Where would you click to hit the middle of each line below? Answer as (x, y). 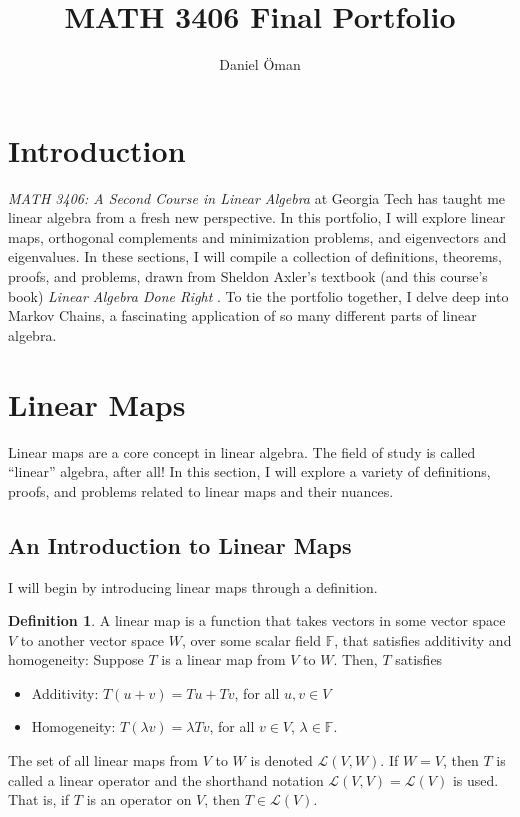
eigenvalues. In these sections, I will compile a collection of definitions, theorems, (255, 256)
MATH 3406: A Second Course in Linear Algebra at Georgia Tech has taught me (257, 197)
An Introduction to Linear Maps (180, 544)
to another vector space (92, 639)
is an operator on (139, 799)
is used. (475, 779)
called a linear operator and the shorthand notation (166, 779)
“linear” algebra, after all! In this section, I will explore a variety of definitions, (249, 471)
